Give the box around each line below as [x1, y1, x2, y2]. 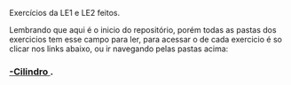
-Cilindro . [9, 66, 54, 78]
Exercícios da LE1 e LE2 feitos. [9, 8, 121, 18]
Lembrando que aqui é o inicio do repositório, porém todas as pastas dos [9, 25, 277, 35]
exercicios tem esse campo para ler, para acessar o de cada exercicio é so [9, 35, 282, 44]
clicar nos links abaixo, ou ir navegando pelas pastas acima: [9, 43, 229, 54]
